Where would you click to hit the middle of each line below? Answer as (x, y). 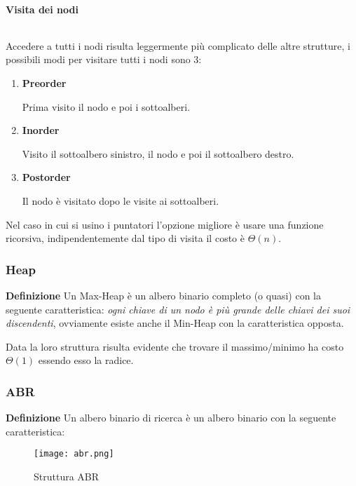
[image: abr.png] (74, 454)
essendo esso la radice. (86, 360)
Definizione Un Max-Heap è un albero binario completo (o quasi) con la (164, 295)
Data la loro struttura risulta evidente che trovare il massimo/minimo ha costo (175, 346)
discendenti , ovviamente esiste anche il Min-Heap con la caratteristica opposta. (175, 323)
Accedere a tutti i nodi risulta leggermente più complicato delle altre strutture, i (178, 45)
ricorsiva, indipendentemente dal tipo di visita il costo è (125, 238)
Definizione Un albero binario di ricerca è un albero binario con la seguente (171, 418)
